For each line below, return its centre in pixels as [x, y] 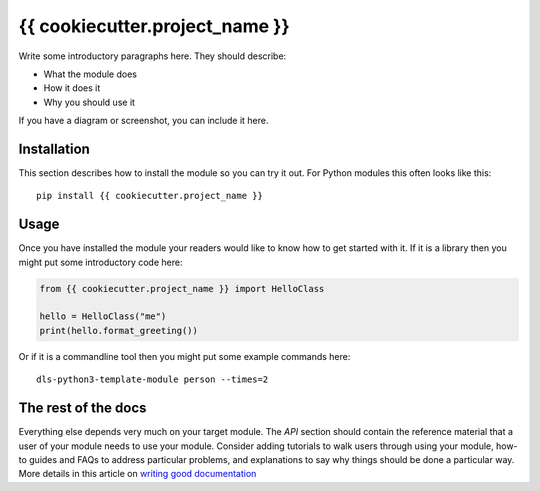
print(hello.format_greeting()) [119, 330]
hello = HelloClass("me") [103, 316]
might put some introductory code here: [100, 262]
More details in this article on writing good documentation [137, 474]
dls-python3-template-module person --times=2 [152, 379]
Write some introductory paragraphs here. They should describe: [152, 56]
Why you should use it [89, 102]
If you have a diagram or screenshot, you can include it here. [143, 121]
